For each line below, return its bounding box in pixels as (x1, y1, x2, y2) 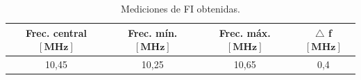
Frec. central (25, 25, 87, 40)
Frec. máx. (219, 25, 271, 40)
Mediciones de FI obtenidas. (121, 1, 240, 15)
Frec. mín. (128, 25, 178, 40)
